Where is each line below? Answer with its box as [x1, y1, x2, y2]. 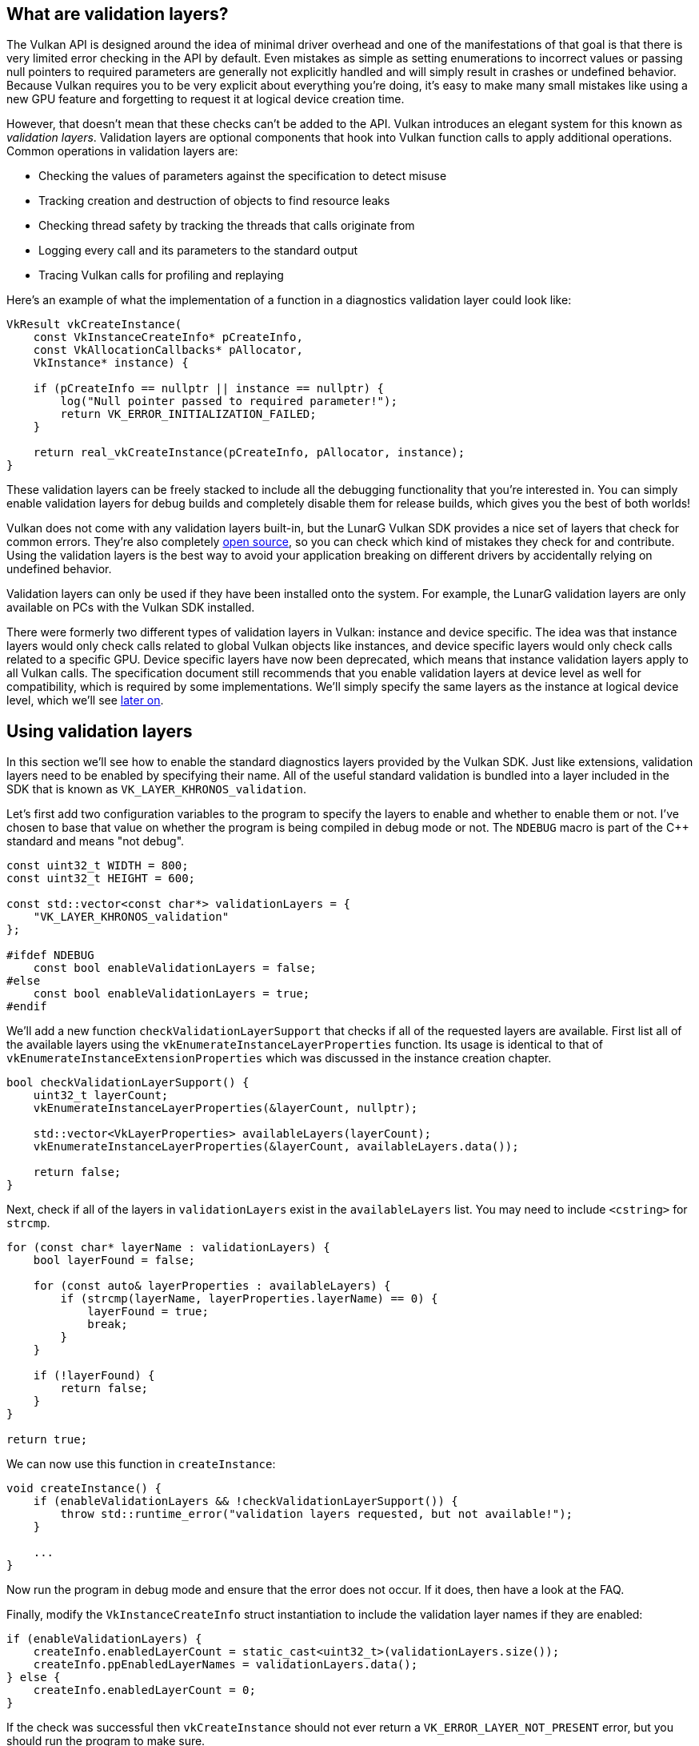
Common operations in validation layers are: [6, 144, 238, 159]
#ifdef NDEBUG [6, 949, 94, 962]
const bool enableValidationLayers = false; [33, 961, 317, 975]
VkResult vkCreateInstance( [6, 318, 182, 331]
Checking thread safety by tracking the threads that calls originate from [38, 219, 415, 233]
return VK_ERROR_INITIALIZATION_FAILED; [60, 407, 317, 421]
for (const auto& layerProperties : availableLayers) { [33, 1279, 391, 1293]
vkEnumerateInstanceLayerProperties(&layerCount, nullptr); [33, 1102, 418, 1115]
